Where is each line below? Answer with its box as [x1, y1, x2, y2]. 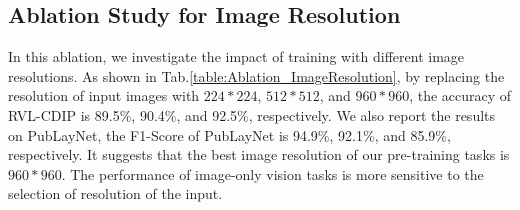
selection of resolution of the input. [8, 183, 223, 204]
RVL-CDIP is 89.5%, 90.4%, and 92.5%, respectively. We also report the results [8, 104, 496, 125]
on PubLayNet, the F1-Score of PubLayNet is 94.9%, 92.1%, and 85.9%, [8, 124, 451, 145]
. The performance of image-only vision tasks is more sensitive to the [61, 163, 484, 184]
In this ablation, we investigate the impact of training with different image [8, 46, 465, 67]
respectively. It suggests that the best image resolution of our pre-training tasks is [8, 144, 510, 165]
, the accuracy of [409, 85, 512, 106]
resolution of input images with [8, 85, 200, 106]
